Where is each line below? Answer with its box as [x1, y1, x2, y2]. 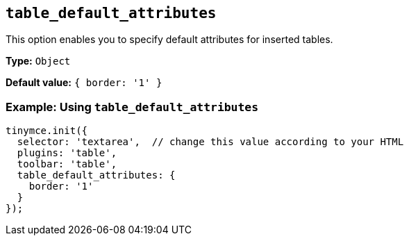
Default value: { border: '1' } [6, 76, 162, 89]
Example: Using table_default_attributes [6, 99, 259, 114]
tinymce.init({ [6, 125, 88, 137]
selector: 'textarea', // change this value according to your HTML [17, 136, 404, 148]
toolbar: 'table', [17, 158, 117, 170]
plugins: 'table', [17, 147, 117, 159]
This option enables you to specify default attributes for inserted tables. [6, 33, 333, 46]
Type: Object [6, 55, 71, 67]
